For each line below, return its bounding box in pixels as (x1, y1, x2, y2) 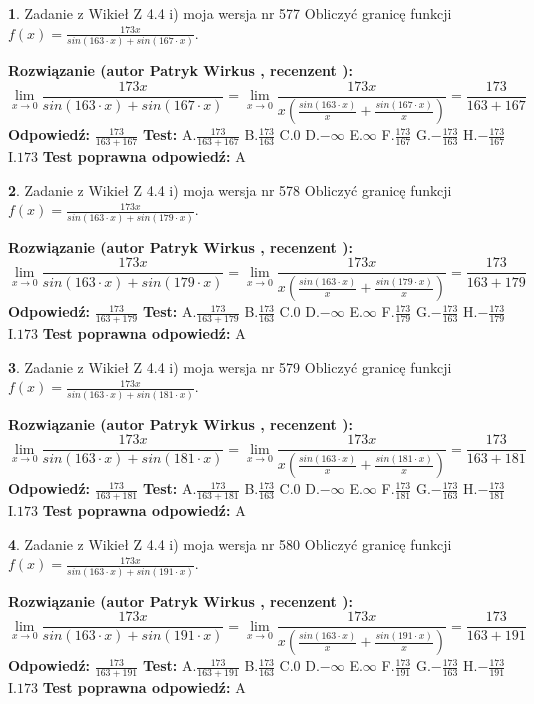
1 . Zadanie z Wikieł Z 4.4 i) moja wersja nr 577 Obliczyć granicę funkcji (8, 3, 452, 23)
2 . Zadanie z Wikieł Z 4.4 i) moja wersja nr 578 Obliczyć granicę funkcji (8, 179, 452, 200)
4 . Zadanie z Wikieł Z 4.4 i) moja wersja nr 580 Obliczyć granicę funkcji (8, 533, 452, 554)
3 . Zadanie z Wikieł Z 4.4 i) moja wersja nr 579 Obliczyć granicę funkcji (8, 356, 452, 377)
